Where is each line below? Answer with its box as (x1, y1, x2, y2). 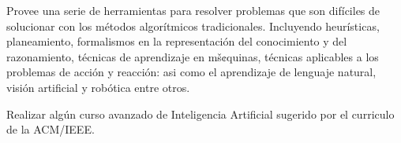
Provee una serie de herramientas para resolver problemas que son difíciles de (6, 2, 380, 18)
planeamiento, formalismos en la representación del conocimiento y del (6, 33, 347, 49)
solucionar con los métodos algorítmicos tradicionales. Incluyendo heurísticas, (6, 17, 380, 34)
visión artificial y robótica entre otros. (6, 79, 190, 95)
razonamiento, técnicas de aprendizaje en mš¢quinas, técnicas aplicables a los (6, 48, 379, 64)
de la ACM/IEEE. (6, 121, 95, 137)
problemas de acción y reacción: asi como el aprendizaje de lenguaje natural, (6, 64, 377, 80)
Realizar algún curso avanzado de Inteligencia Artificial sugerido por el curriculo (6, 105, 395, 122)
